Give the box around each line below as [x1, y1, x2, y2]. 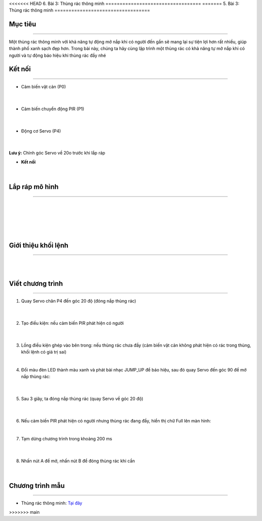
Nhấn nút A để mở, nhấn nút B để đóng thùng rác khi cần [21, 458, 135, 464]
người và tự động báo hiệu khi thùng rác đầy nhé [9, 52, 106, 58]
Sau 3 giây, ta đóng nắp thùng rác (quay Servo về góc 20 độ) [21, 396, 144, 402]
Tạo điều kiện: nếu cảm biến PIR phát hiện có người [21, 320, 124, 326]
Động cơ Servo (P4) [21, 128, 61, 134]
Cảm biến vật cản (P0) [21, 84, 66, 89]
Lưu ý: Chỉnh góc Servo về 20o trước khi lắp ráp [9, 150, 105, 156]
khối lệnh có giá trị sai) [21, 349, 66, 355]
